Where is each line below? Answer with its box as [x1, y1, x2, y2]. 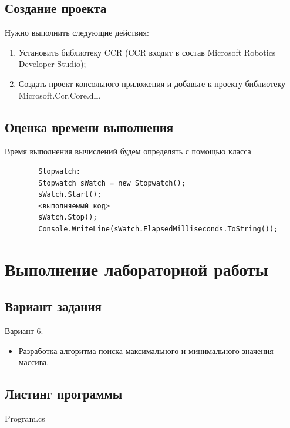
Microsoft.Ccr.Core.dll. [18, 89, 101, 101]
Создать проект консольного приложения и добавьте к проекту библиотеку [18, 77, 286, 89]
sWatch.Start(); [38, 190, 102, 199]
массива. [18, 356, 49, 368]
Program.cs [5, 412, 45, 424]
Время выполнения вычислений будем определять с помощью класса [5, 145, 251, 157]
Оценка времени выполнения [5, 117, 174, 136]
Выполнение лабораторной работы [5, 257, 268, 281]
